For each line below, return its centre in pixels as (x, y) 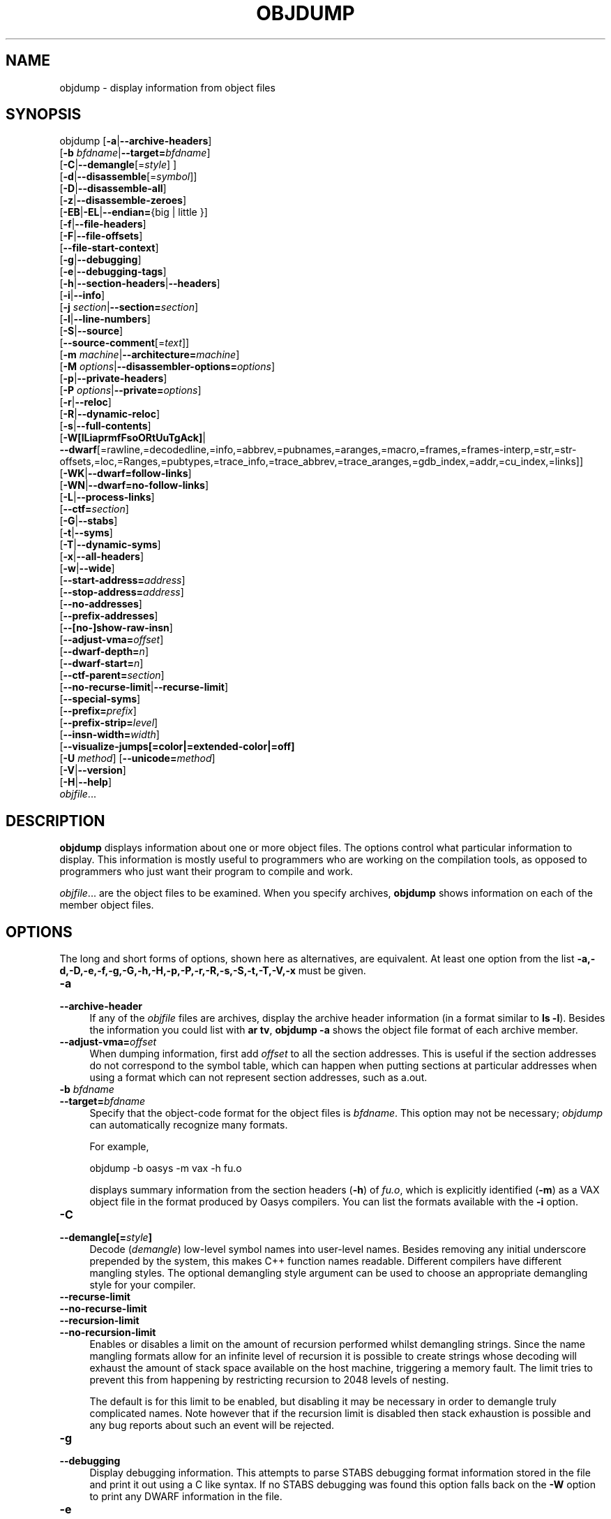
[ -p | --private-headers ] (113, 379)
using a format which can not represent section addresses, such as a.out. (258, 1078)
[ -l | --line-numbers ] (105, 319)
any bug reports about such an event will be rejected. (212, 1425)
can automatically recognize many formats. (189, 1125)
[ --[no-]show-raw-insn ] (116, 628)
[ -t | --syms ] (86, 533)
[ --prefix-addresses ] (109, 616)
